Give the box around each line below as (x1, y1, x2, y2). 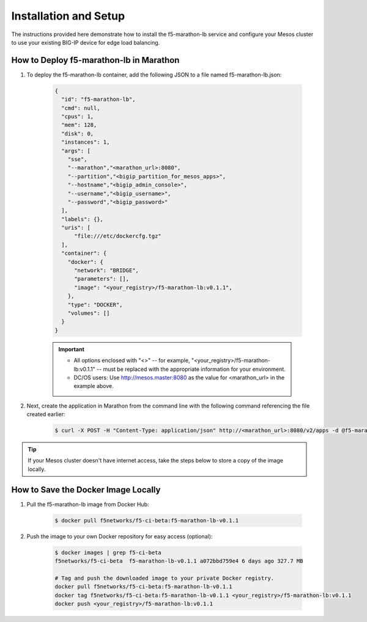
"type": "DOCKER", (67, 301, 123, 308)
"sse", (67, 156, 87, 163)
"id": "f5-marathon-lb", (61, 96, 136, 103)
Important (58, 345, 85, 353)
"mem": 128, (61, 122, 97, 128)
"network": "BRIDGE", (74, 267, 139, 274)
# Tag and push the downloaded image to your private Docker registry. (54, 574, 275, 582)
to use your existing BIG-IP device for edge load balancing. (11, 38, 160, 46)
